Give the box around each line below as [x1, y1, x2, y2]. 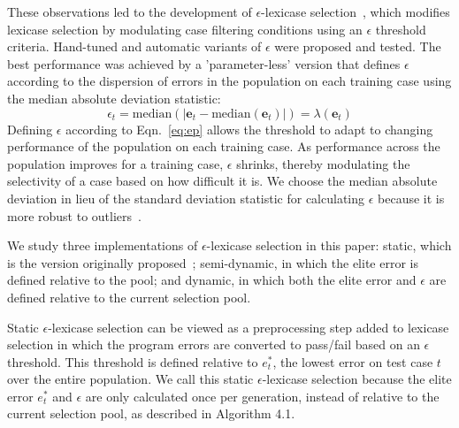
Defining [7, 119, 53, 138]
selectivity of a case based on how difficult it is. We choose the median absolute [7, 172, 438, 190]
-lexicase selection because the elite [262, 370, 452, 388]
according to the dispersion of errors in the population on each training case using [7, 72, 452, 90]
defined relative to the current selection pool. [7, 287, 251, 306]
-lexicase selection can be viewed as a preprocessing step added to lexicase [48, 317, 449, 336]
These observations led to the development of [7, 3, 252, 20]
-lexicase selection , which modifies [261, 3, 450, 20]
